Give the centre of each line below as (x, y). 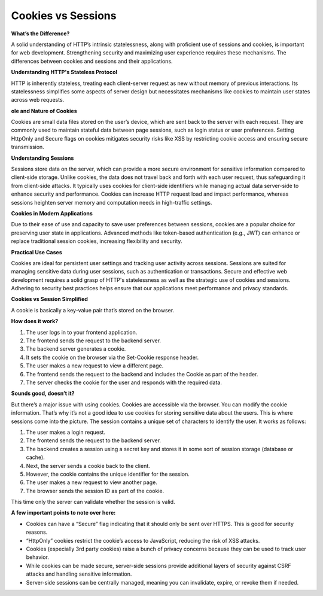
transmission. (28, 147)
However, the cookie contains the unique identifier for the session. (108, 474)
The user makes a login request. (66, 432)
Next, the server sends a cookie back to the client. (88, 466)
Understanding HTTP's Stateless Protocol (64, 72)
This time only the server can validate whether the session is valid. (93, 502)
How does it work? (35, 321)
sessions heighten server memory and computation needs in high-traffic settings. (112, 202)
